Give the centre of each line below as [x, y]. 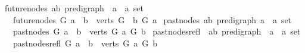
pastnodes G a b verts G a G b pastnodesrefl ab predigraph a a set [157, 31]
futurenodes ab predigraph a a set [74, 8]
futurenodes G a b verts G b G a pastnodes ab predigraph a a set [152, 19]
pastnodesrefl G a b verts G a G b [85, 43]
